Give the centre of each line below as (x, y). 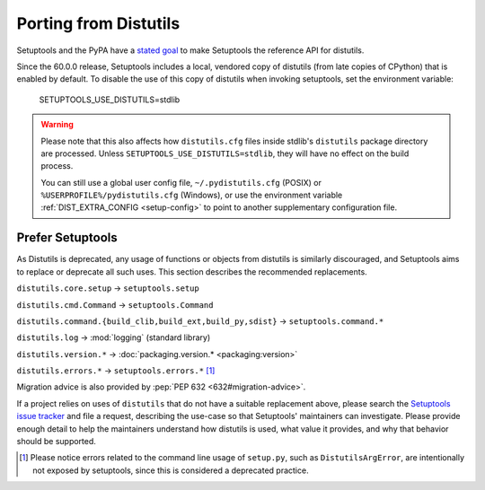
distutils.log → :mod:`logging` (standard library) (114, 337)
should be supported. (56, 442)
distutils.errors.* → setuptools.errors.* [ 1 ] (116, 371)
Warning (57, 125)
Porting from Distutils (98, 23)
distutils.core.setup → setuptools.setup (108, 288)
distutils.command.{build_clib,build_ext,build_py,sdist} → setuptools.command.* (200, 321)
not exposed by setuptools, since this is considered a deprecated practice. (171, 470)
